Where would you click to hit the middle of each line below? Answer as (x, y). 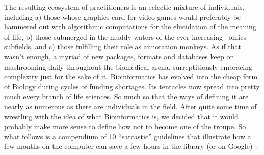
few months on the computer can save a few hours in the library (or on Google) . (131, 146)
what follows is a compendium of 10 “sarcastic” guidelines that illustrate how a (128, 136)
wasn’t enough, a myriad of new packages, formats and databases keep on (119, 56)
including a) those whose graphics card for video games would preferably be (123, 17)
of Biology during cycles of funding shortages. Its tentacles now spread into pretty (132, 86)
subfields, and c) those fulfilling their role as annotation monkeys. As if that (123, 46)
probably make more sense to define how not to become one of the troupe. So (125, 126)
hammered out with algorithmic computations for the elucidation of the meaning (130, 27)
